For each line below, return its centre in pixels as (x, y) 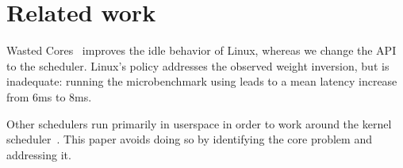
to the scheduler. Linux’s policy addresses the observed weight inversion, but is (198, 65)
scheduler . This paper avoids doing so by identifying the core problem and (189, 139)
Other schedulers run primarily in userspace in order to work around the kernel (199, 123)
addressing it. (39, 154)
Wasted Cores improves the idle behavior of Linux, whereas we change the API (201, 50)
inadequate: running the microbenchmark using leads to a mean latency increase (202, 81)
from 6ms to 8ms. (49, 96)
